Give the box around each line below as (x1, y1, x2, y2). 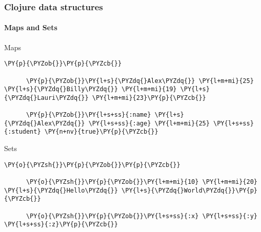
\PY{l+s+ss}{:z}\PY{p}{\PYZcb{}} (4, 221, 118, 228)
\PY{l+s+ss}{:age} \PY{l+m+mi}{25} (88, 119, 210, 127)
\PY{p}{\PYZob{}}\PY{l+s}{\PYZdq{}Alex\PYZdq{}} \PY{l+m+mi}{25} (26, 77, 254, 85)
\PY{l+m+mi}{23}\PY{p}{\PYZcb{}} (92, 94, 206, 101)
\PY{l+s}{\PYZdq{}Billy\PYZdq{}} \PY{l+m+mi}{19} (4, 86, 177, 93)
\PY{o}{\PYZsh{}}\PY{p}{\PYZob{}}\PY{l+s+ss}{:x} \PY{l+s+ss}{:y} (26, 212, 257, 220)
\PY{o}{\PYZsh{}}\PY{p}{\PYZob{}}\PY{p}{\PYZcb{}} (4, 161, 180, 168)
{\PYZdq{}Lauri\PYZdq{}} (4, 94, 89, 101)
